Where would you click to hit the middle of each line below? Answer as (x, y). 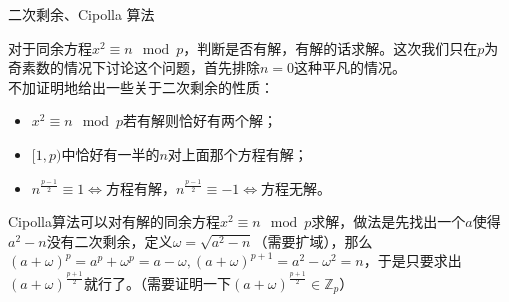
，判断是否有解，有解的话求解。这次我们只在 (330, 47)
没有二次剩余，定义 (109, 240)
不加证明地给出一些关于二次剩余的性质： (141, 86)
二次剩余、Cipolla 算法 (81, 14)
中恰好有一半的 (110, 153)
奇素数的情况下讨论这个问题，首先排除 (134, 67)
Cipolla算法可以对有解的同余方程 (114, 221)
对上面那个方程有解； (237, 153)
